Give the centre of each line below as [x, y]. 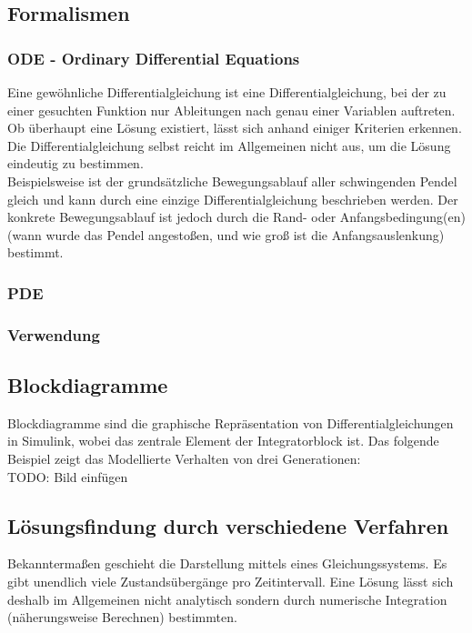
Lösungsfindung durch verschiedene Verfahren [228, 525]
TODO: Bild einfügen [68, 476]
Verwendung [54, 334]
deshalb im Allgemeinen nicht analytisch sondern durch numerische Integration [227, 599]
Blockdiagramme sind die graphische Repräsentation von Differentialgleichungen [231, 422]
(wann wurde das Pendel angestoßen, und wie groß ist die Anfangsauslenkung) [226, 234]
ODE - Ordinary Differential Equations [154, 58]
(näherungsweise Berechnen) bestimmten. [122, 617]
